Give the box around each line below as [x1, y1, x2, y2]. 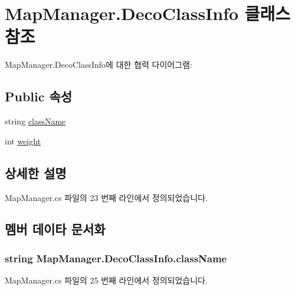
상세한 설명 [5, 163, 67, 182]
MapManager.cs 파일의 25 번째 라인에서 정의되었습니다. [5, 274, 208, 286]
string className [5, 115, 66, 127]
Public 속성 [5, 87, 73, 106]
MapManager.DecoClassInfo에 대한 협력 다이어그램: [5, 58, 192, 71]
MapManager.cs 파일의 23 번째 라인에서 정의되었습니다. [5, 191, 208, 203]
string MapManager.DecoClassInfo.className [5, 251, 227, 265]
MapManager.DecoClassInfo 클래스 [5, 1, 291, 25]
